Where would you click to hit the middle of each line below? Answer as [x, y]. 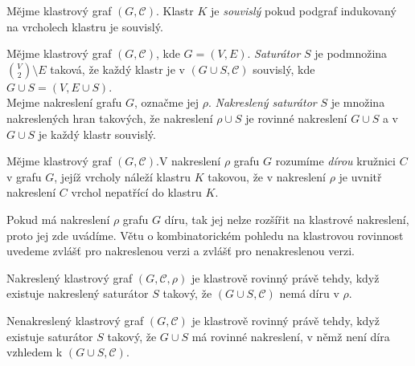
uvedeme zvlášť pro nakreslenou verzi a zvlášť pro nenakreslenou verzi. [181, 251]
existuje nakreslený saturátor [78, 293]
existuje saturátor [50, 336]
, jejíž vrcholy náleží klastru [123, 176]
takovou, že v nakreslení [267, 176]
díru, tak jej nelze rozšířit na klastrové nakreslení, [287, 219]
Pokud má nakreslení [58, 219]
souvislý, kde [284, 69]
